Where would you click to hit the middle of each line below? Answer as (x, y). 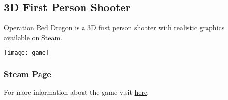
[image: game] (27, 53)
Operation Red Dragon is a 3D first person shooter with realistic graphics (114, 28)
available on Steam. (33, 37)
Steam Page (28, 73)
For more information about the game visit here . (77, 92)
